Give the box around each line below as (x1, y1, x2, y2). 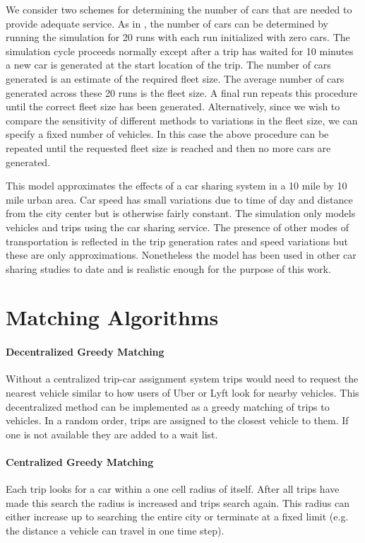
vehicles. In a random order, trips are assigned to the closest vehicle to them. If (6, 413, 349, 428)
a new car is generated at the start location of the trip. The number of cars (6, 57, 331, 72)
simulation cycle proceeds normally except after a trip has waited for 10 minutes (6, 43, 354, 58)
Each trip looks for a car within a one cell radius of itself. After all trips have (6, 481, 340, 496)
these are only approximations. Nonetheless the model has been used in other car (6, 247, 357, 262)
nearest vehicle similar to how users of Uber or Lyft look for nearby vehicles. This (6, 385, 359, 400)
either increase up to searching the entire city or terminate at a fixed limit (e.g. (6, 509, 349, 524)
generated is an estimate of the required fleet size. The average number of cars (6, 71, 345, 86)
